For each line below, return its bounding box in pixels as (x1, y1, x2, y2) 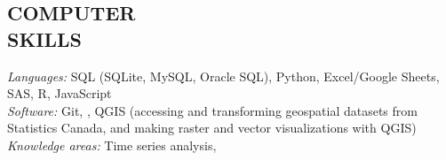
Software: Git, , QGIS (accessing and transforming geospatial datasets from (7, 101, 418, 119)
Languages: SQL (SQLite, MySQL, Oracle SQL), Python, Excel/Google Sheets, (7, 66, 440, 85)
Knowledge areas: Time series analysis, (7, 135, 217, 154)
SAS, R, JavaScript (7, 84, 112, 103)
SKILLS (7, 25, 82, 52)
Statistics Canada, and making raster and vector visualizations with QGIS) (7, 118, 417, 137)
